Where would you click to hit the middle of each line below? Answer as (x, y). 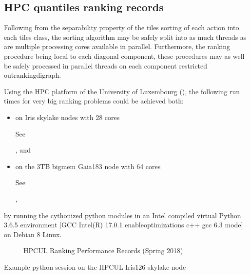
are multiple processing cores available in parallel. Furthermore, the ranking (117, 46)
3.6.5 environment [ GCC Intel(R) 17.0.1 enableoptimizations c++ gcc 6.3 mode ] (124, 225)
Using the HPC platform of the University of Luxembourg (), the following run (122, 91)
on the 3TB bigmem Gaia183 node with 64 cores (88, 166)
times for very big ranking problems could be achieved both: (94, 101)
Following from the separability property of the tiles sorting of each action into (122, 27)
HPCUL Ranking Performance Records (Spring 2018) (103, 250)
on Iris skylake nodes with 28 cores (67, 117)
